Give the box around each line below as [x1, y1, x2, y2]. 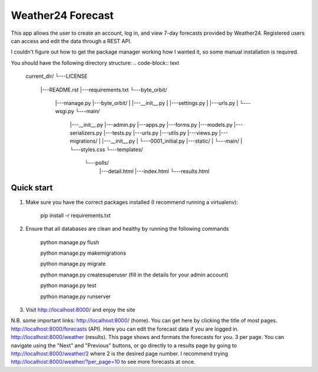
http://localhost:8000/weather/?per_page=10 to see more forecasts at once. [11, 358, 196, 366]
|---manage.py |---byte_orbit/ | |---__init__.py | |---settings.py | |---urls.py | [55, 99, 238, 106]
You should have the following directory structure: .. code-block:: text [11, 59, 180, 66]
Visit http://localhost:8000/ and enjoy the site [25, 307, 135, 314]
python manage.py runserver [40, 292, 111, 300]
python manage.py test [40, 282, 97, 289]
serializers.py [69, 130, 102, 137]
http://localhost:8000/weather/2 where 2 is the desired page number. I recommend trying [11, 350, 228, 357]
